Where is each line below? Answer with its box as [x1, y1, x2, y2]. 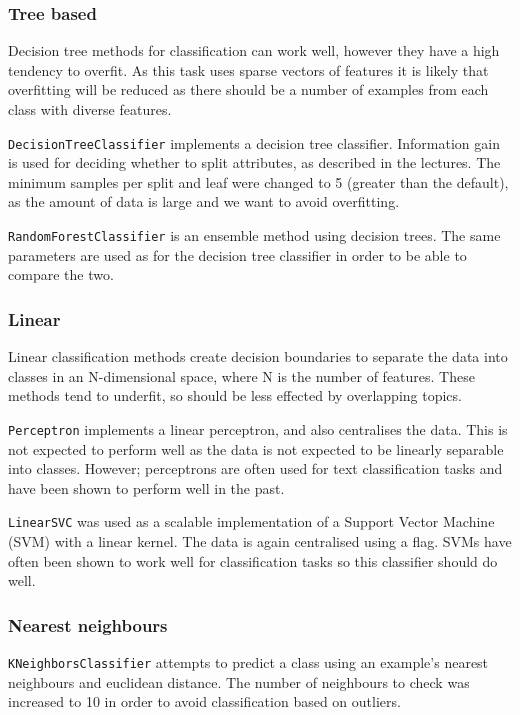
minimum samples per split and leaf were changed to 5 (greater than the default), [8, 171, 509, 192]
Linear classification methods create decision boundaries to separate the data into [8, 346, 508, 367]
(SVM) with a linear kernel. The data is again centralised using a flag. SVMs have [8, 530, 512, 551]
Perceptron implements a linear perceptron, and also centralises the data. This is [8, 418, 508, 439]
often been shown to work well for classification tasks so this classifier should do [8, 550, 498, 571]
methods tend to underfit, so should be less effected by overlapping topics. [8, 385, 462, 406]
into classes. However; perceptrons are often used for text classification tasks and [8, 458, 503, 479]
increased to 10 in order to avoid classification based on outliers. [8, 691, 401, 712]
